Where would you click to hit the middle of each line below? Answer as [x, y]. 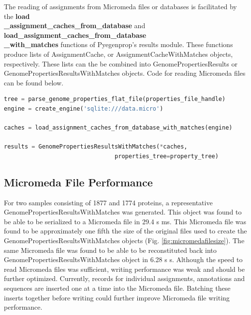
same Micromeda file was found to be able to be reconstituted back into [110, 250]
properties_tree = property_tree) [167, 156]
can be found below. [34, 82]
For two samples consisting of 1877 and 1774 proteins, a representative [108, 202]
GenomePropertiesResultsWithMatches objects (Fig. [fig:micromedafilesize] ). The [124, 240]
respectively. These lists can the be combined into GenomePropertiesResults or [121, 63]
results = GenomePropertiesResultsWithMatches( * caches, [96, 147]
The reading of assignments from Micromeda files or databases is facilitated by [120, 6]
